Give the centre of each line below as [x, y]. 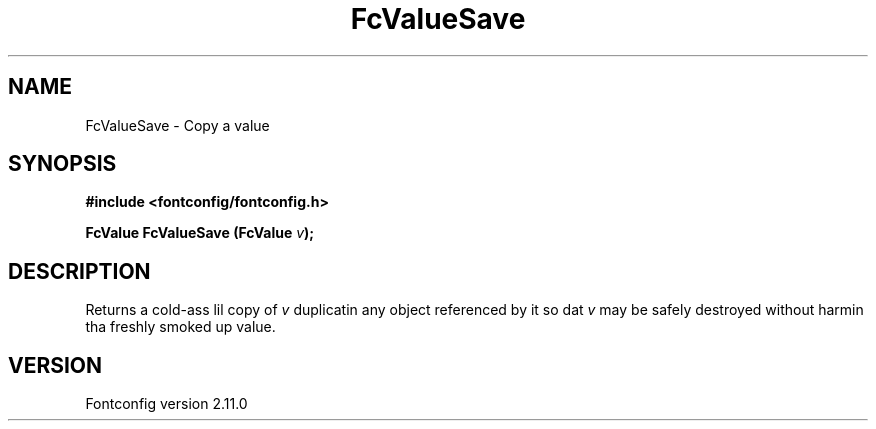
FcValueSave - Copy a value [177, 125]
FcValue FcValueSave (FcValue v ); [200, 233]
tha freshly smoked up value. [180, 327]
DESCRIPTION [79, 271]
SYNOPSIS [62, 164]
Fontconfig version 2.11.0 [166, 404]
